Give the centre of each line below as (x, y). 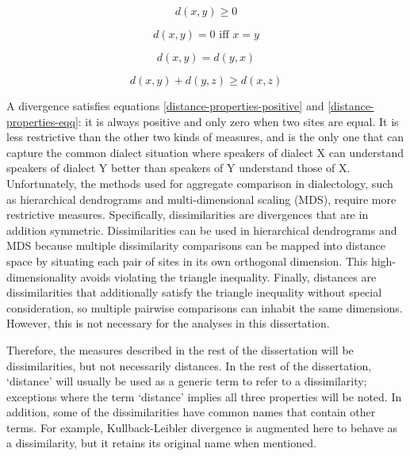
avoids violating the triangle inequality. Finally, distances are (228, 276)
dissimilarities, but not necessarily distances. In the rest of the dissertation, (189, 365)
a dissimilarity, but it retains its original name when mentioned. (161, 443)
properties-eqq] (42, 121)
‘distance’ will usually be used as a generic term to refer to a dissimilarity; (187, 381)
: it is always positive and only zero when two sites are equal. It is (238, 121)
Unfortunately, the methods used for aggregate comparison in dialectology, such (200, 183)
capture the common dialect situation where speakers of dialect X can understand (205, 152)
